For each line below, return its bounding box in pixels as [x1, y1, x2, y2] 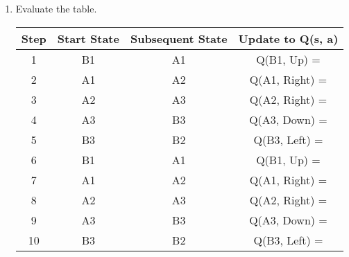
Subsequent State [130, 30, 228, 46]
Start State [57, 30, 119, 46]
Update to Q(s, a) [238, 30, 339, 46]
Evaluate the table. [15, 1, 97, 15]
